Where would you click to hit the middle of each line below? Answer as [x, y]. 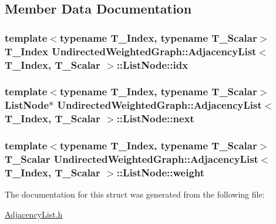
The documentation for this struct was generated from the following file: [135, 194]
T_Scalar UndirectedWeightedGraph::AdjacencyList [132, 159]
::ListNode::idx [152, 64]
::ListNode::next [155, 118]
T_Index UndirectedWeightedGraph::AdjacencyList [131, 51]
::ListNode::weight [161, 172]
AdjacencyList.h [34, 214]
